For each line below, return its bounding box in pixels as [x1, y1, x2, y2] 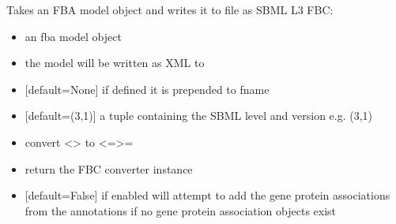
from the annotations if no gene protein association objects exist [25, 202, 337, 218]
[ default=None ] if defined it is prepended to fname [25, 80, 270, 97]
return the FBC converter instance [25, 160, 193, 177]
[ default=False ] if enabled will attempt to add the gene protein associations [25, 187, 390, 203]
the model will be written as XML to [25, 54, 205, 71]
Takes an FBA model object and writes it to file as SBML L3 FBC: [6, 2, 334, 17]
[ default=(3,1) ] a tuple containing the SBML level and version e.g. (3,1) [25, 107, 373, 124]
